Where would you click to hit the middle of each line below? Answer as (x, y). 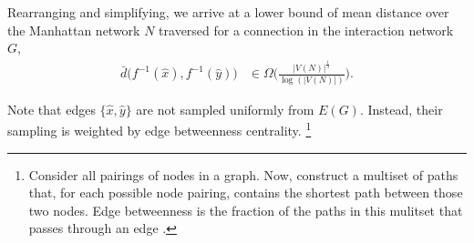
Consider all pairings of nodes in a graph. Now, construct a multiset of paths (243, 174)
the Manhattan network (74, 30)
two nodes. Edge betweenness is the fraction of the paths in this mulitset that (246, 210)
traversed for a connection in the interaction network (306, 30)
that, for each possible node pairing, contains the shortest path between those (246, 192)
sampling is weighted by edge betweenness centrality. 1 (160, 129)
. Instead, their (401, 109)
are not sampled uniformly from (225, 109)
